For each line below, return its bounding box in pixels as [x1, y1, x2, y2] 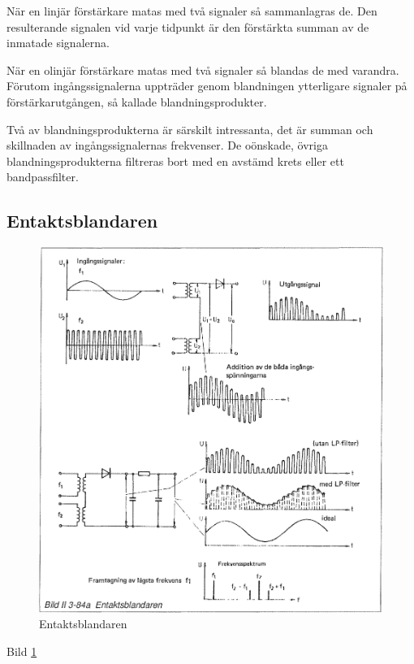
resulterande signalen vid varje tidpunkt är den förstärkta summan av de [6, 18, 369, 35]
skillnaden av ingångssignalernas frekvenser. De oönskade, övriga [6, 137, 328, 154]
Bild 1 [6, 642, 37, 659]
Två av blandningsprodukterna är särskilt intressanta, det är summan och [6, 120, 373, 137]
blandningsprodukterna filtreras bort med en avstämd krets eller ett [6, 152, 344, 169]
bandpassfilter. [6, 168, 79, 185]
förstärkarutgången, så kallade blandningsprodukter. [6, 93, 267, 110]
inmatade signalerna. [6, 34, 110, 51]
